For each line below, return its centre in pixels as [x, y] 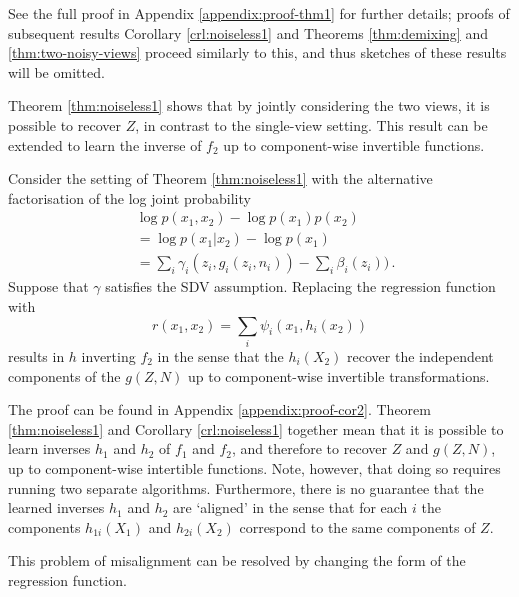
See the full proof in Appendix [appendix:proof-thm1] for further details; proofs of [259, 13]
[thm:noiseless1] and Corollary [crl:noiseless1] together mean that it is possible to [256, 428]
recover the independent [420, 355]
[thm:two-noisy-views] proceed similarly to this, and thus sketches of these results [257, 52]
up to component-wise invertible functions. [354, 144]
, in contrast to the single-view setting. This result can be [311, 124]
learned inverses [56, 507]
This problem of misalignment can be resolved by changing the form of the [237, 560]
